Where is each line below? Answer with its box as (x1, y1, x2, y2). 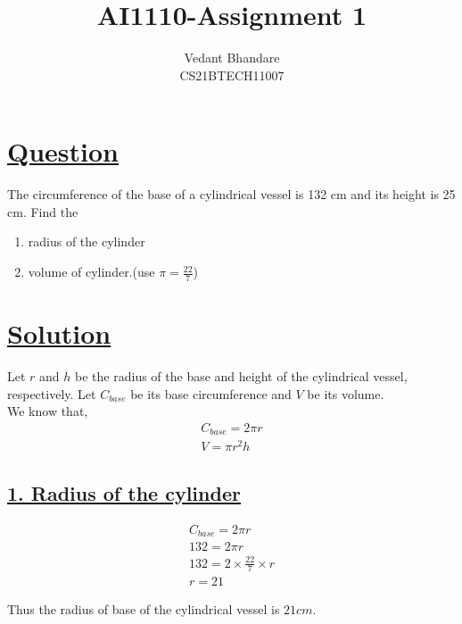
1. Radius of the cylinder (7, 478, 241, 506)
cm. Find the (7, 202, 78, 220)
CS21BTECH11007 (179, 65, 285, 84)
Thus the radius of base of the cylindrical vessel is (7, 600, 280, 619)
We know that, (7, 402, 88, 420)
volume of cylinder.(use (28, 262, 155, 281)
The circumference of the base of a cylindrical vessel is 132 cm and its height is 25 (7, 185, 456, 204)
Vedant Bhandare (184, 48, 280, 67)
